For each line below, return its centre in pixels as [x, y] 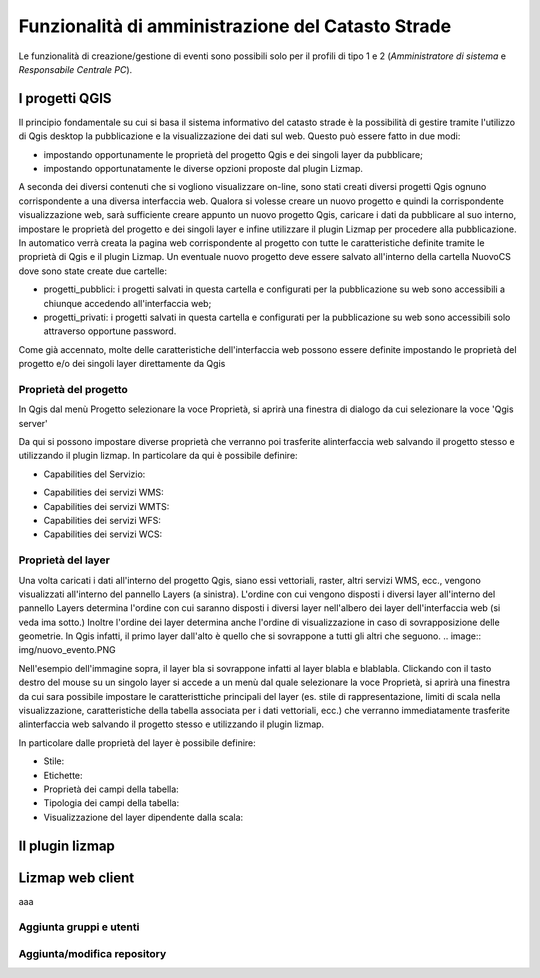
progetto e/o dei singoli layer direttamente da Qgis [122, 364]
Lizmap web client [76, 877]
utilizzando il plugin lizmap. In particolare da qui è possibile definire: [158, 456]
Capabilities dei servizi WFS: [102, 520]
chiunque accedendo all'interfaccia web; [127, 303]
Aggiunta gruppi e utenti [79, 927]
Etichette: [63, 775]
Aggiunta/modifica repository [92, 953]
